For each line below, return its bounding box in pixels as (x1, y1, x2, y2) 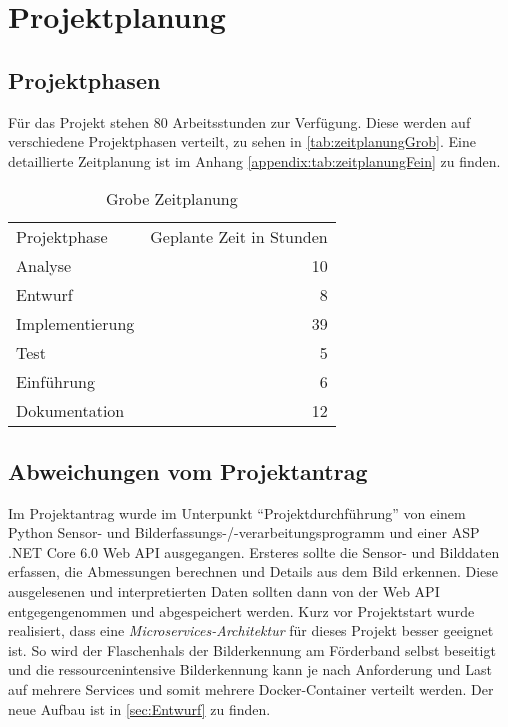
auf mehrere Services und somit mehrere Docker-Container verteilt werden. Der (8, 678, 494, 699)
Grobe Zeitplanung (106, 187, 238, 211)
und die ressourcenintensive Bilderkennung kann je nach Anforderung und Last (8, 659, 492, 680)
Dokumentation (16, 399, 125, 423)
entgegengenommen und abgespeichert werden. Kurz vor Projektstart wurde (8, 600, 475, 621)
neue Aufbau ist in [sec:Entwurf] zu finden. (8, 698, 271, 719)
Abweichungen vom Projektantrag (8, 455, 368, 486)
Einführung (16, 370, 95, 394)
